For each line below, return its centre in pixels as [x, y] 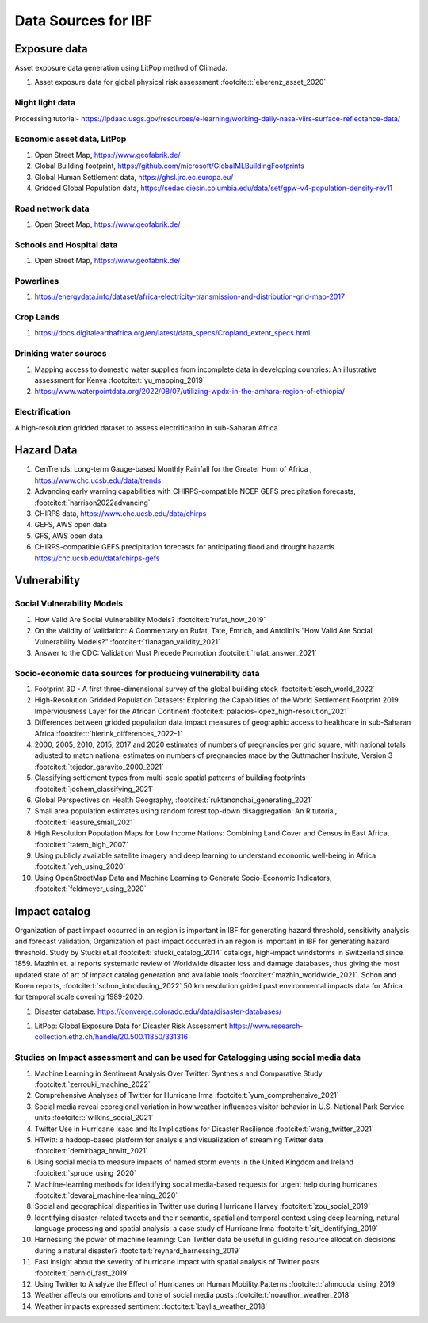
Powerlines [37, 281]
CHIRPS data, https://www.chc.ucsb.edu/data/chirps [120, 514]
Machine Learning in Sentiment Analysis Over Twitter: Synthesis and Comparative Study [178, 1073]
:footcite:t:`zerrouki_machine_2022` [92, 1084]
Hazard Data [46, 451]
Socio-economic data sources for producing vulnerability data [137, 673]
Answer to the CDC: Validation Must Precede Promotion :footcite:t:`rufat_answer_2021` [176, 652]
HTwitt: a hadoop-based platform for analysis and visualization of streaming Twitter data [179, 1139]
